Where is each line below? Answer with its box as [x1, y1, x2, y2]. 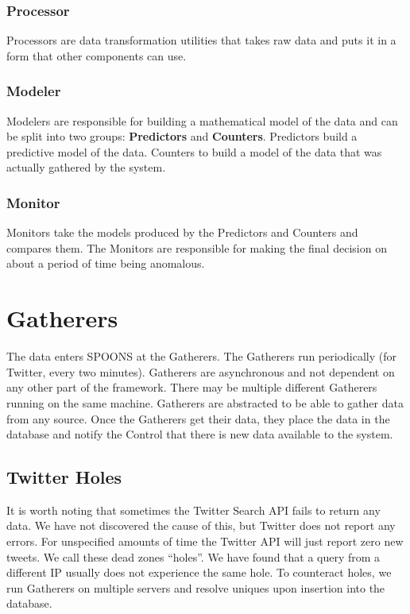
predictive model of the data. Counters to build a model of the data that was [6, 143, 382, 160]
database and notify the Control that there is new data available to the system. [6, 426, 393, 442]
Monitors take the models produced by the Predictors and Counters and [6, 224, 358, 241]
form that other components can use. [6, 47, 187, 64]
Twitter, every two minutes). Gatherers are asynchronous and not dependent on [6, 363, 395, 380]
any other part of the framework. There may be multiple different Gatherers [6, 379, 377, 396]
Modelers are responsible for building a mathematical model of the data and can [6, 112, 398, 129]
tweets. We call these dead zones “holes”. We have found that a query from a [6, 548, 381, 565]
